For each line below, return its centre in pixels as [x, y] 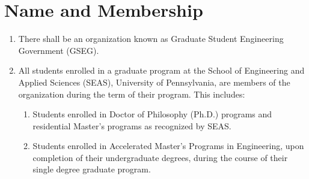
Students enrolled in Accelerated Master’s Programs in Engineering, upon [168, 146]
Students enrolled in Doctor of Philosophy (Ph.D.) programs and [152, 114]
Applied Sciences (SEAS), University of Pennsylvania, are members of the [154, 82]
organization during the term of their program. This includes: [132, 94]
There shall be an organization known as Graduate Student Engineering [151, 39]
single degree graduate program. [92, 169]
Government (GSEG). [59, 50]
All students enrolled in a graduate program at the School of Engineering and [161, 70]
